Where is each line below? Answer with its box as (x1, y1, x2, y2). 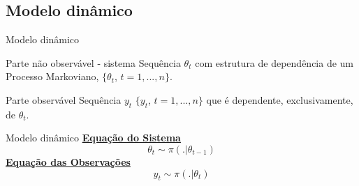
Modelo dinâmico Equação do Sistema (6, 130, 181, 145)
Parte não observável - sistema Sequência (6, 55, 181, 70)
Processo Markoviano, (6, 69, 99, 84)
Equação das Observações (6, 154, 131, 169)
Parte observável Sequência (6, 92, 122, 107)
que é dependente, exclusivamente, (206, 92, 353, 107)
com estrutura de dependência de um (195, 55, 354, 70)
